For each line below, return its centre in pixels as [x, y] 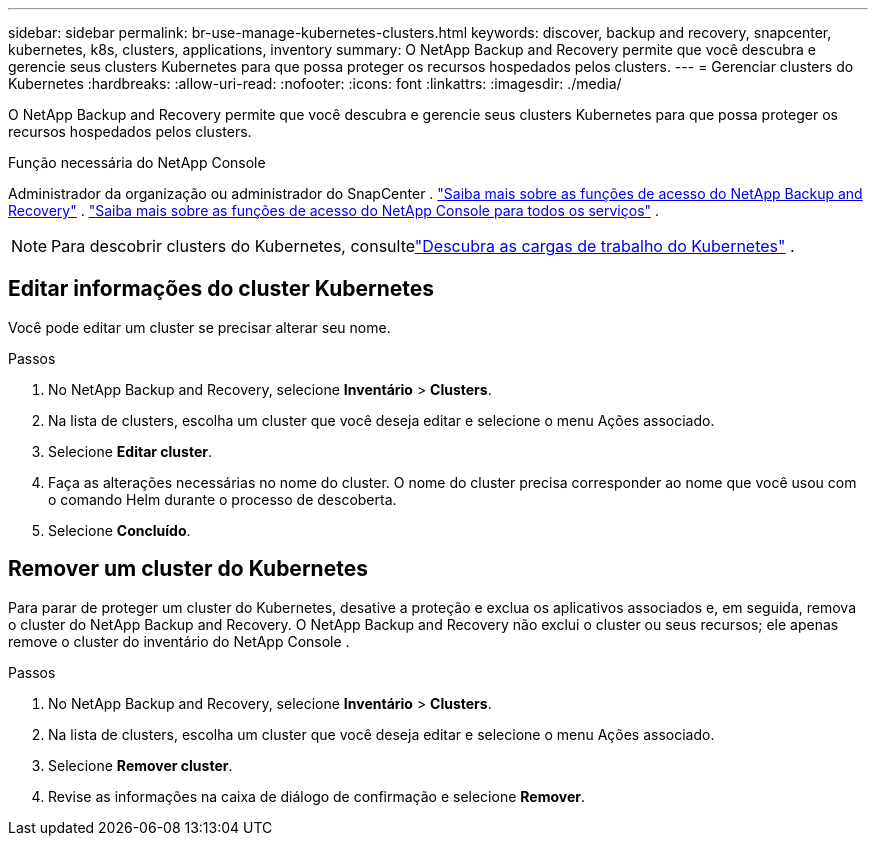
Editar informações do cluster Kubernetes [221, 289]
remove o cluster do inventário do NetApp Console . [179, 641]
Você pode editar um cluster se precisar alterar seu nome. [199, 327]
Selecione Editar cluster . [130, 451]
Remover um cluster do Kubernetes [188, 569]
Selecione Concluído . [119, 530]
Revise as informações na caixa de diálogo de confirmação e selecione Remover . [316, 796]
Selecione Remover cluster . [140, 765]
